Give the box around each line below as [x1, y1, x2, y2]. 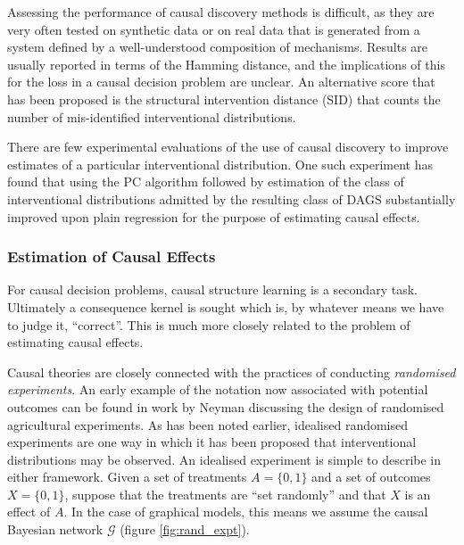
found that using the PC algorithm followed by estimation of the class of [7, 172, 404, 191]
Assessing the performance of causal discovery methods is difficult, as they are [7, 3, 435, 21]
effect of [7, 502, 51, 521]
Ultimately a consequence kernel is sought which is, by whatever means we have [7, 297, 444, 316]
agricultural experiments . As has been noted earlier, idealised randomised [7, 415, 409, 434]
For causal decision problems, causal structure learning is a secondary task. [7, 280, 418, 299]
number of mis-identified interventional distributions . [7, 107, 296, 126]
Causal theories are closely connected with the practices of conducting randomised [7, 362, 456, 381]
